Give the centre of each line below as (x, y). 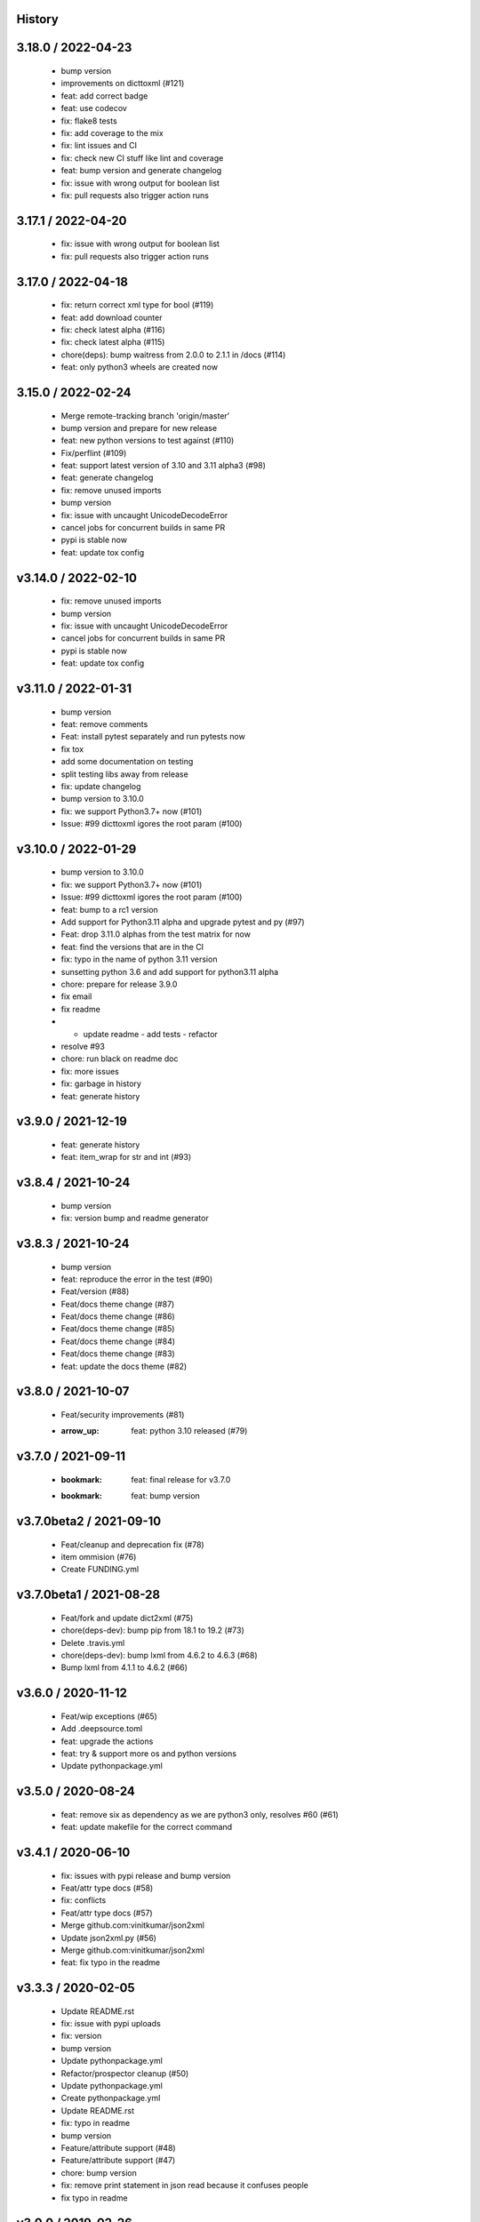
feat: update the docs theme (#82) (124, 1366)
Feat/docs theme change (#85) (118, 1329)
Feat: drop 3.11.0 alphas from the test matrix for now (156, 934)
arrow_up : (80, 1431)
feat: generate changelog (107, 478)
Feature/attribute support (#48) (119, 2148)
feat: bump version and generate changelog (141, 171)
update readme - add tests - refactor (150, 1034)
